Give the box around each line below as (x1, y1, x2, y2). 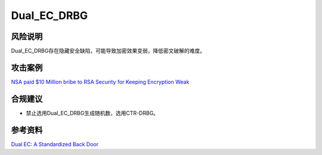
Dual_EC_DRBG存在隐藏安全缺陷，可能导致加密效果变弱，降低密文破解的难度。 (11, 48, 206, 55)
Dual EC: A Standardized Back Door (11, 140, 98, 148)
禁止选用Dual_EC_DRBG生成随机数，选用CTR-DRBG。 (26, 109, 159, 116)
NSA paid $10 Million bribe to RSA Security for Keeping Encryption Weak (11, 78, 190, 86)
